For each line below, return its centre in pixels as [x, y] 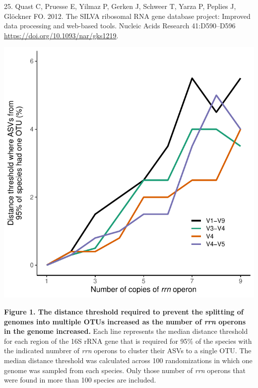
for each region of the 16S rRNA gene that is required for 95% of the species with [128, 341]
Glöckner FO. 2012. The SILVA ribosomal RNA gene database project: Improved [127, 16]
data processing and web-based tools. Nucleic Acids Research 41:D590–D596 [120, 26]
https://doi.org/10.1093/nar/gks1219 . [61, 35]
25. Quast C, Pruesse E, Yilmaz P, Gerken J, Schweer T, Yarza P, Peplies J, [120, 6]
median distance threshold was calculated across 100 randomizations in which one [128, 360]
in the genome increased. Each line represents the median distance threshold [126, 331]
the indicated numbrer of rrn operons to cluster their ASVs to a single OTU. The [128, 350]
